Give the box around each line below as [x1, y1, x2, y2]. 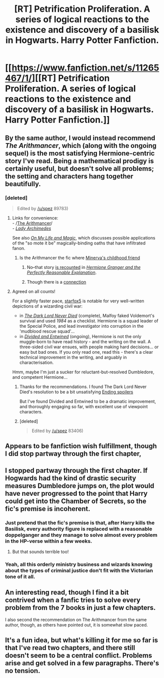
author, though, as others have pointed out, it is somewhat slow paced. [5, 622, 148, 628]
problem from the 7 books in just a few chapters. [5, 604, 156, 612]
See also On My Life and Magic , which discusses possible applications [12, 235, 156, 241]
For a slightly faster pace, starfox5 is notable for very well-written [12, 298, 144, 304]
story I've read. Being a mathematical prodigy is [5, 157, 154, 165]
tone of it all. [5, 573, 36, 580]
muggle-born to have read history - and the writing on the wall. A [19, 339, 151, 344]
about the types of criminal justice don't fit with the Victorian [5, 567, 153, 574]
